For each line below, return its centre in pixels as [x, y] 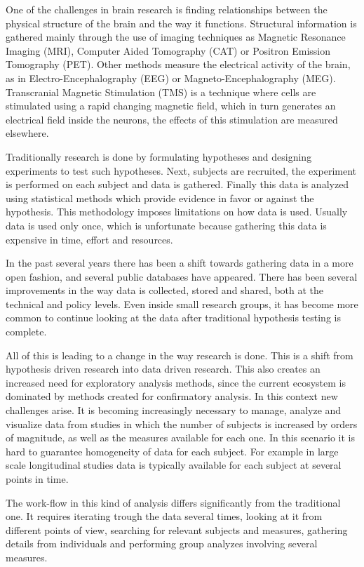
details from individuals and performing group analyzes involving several [162, 543]
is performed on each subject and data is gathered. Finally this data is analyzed [177, 184]
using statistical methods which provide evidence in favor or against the [160, 198]
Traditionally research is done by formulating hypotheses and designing [159, 156]
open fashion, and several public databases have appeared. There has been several [182, 276]
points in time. [37, 479]
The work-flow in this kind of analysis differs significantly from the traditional [173, 502]
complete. [26, 332]
